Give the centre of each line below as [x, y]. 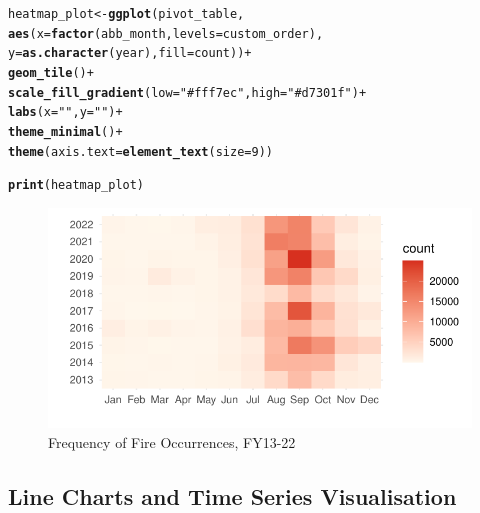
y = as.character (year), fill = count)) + [130, 53]
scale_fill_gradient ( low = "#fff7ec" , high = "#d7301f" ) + [187, 92]
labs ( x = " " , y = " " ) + [65, 112]
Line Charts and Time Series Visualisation [232, 495]
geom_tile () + [51, 72]
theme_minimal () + [65, 131]
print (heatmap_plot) [76, 185]
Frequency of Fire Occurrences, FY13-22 [172, 441]
